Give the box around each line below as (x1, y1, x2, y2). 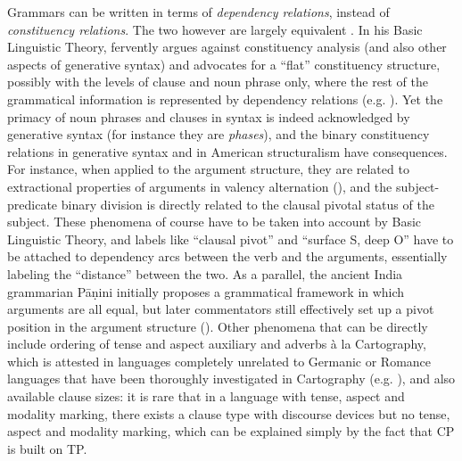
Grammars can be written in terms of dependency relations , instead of (7, 3, 390, 21)
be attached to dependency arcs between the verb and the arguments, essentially (7, 247, 448, 266)
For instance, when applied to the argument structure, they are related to (7, 160, 409, 178)
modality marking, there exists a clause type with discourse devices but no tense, (7, 404, 450, 423)
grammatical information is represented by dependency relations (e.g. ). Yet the (7, 89, 443, 108)
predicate (7, 194, 58, 213)
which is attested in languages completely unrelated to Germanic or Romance (7, 351, 432, 370)
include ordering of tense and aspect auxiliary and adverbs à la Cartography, (7, 334, 426, 353)
